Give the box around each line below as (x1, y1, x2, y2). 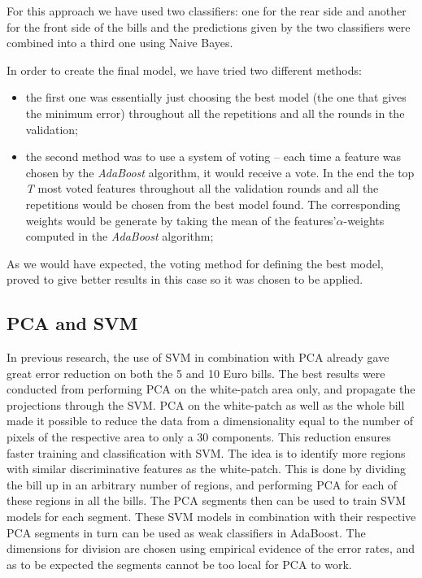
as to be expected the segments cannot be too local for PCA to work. (7, 555, 352, 572)
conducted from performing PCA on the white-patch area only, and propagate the (7, 380, 415, 398)
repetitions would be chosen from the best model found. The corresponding (25, 195, 401, 212)
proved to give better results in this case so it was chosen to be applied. (7, 271, 363, 288)
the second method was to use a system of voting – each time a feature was (25, 148, 402, 165)
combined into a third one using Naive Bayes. (7, 34, 233, 51)
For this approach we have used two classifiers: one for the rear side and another (7, 2, 407, 19)
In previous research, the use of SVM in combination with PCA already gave (7, 349, 389, 366)
